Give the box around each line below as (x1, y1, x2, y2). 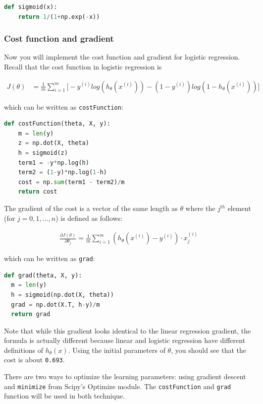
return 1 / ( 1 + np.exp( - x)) (18, 13, 100, 20)
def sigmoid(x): (4, 3, 57, 10)
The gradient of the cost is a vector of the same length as (4, 203, 178, 213)
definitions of (4, 344, 44, 355)
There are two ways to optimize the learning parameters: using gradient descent (4, 371, 246, 382)
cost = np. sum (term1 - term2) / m (18, 178, 125, 186)
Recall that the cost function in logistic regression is (4, 62, 162, 71)
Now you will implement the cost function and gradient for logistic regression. (4, 52, 240, 62)
